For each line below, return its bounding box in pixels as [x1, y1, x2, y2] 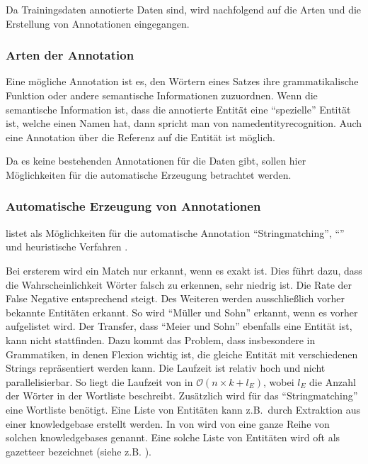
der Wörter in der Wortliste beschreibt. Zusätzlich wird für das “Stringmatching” [6, 388, 358, 403]
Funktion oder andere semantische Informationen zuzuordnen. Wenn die [6, 88, 318, 102]
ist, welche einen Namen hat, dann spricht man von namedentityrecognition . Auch [6, 116, 362, 131]
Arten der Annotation [6, 46, 134, 64]
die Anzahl [309, 374, 356, 389]
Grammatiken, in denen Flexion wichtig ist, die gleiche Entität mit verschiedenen [6, 346, 358, 361]
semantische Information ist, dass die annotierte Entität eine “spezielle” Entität [6, 101, 351, 116]
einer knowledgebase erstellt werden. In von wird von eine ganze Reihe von [6, 416, 330, 431]
